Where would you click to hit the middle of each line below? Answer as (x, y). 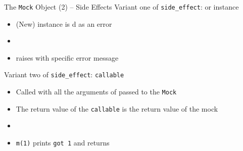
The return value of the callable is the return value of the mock (117, 108)
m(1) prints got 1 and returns (63, 142)
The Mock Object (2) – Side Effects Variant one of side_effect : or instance (121, 7)
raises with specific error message (67, 57)
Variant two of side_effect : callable (64, 74)
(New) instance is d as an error (64, 23)
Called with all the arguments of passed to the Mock (96, 92)
